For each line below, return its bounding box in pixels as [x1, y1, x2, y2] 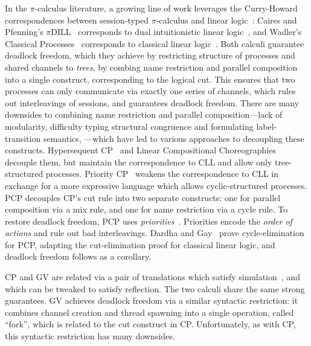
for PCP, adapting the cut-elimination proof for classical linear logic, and [5, 238, 275, 251]
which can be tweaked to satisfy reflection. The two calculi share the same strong [5, 282, 305, 295]
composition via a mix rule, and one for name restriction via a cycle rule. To [5, 203, 288, 216]
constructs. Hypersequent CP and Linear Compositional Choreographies [5, 144, 277, 156]
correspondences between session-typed [5, 13, 149, 26]
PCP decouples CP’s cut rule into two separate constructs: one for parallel [5, 191, 281, 203]
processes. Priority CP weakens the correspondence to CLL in [45, 167, 278, 180]
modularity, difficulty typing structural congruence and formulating [5, 120, 254, 132]
